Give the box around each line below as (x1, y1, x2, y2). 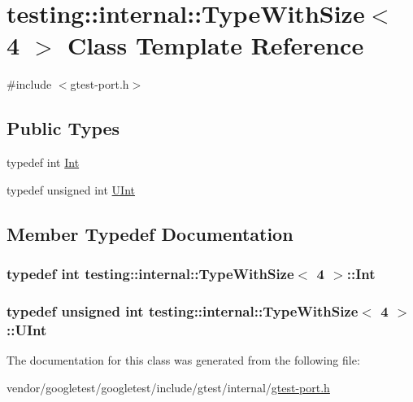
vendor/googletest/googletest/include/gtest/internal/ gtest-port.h (7, 378, 330, 395)
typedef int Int (7, 154, 80, 171)
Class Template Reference (67, 28, 364, 62)
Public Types (7, 116, 120, 141)
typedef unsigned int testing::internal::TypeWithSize (7, 300, 359, 321)
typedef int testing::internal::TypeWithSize (7, 264, 294, 283)
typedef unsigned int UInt (7, 181, 136, 198)
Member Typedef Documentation (7, 221, 293, 246)
